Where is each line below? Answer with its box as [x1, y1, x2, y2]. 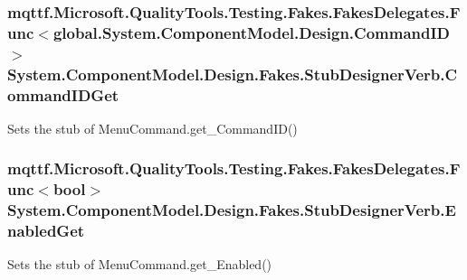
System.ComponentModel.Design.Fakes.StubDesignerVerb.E [7, 199, 456, 221]
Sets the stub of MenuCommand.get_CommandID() [7, 118, 298, 137]
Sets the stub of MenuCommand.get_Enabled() [7, 255, 272, 274]
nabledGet [7, 219, 85, 242]
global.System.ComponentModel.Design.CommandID [52, 21, 451, 43]
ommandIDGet [7, 83, 119, 106]
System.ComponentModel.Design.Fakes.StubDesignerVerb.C [7, 62, 458, 85]
